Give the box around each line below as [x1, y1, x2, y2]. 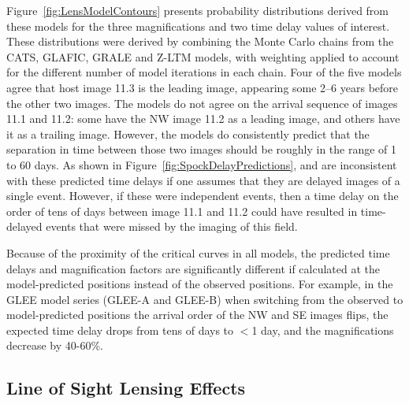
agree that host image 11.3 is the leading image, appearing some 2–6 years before [6, 79, 399, 95]
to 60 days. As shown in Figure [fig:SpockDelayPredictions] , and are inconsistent [6, 156, 397, 172]
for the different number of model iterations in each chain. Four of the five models [6, 64, 402, 80]
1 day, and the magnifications [251, 321, 394, 338]
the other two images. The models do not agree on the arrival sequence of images [6, 95, 398, 111]
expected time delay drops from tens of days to [6, 321, 234, 338]
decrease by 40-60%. [6, 337, 103, 354]
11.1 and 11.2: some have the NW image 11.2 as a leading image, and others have [6, 110, 400, 127]
